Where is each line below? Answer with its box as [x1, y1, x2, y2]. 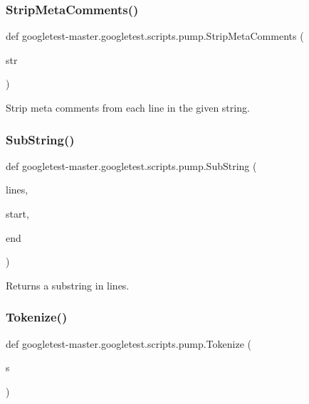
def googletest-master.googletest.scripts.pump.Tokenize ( [6, 336, 252, 351]
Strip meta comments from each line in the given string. [6, 100, 250, 115]
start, [6, 206, 29, 220]
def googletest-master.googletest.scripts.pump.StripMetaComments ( [6, 28, 304, 43]
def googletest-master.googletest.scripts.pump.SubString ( [6, 158, 257, 173]
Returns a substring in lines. [6, 277, 130, 292]
